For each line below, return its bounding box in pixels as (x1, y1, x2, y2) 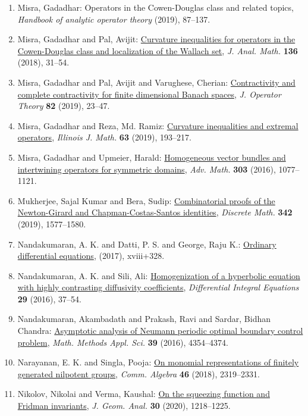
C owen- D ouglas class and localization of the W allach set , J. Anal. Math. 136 (17, 44, 298, 57)
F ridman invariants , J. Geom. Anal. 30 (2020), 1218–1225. (17, 399, 231, 412)
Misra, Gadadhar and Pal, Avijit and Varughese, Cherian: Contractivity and (17, 76, 296, 88)
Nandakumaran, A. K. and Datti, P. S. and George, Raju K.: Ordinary (17, 237, 276, 250)
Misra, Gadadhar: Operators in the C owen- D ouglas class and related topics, (17, 1, 294, 13)
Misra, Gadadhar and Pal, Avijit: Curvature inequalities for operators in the (17, 33, 296, 45)
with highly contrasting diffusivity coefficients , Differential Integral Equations (17, 281, 299, 293)
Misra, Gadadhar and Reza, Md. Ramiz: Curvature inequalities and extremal (17, 119, 298, 132)
